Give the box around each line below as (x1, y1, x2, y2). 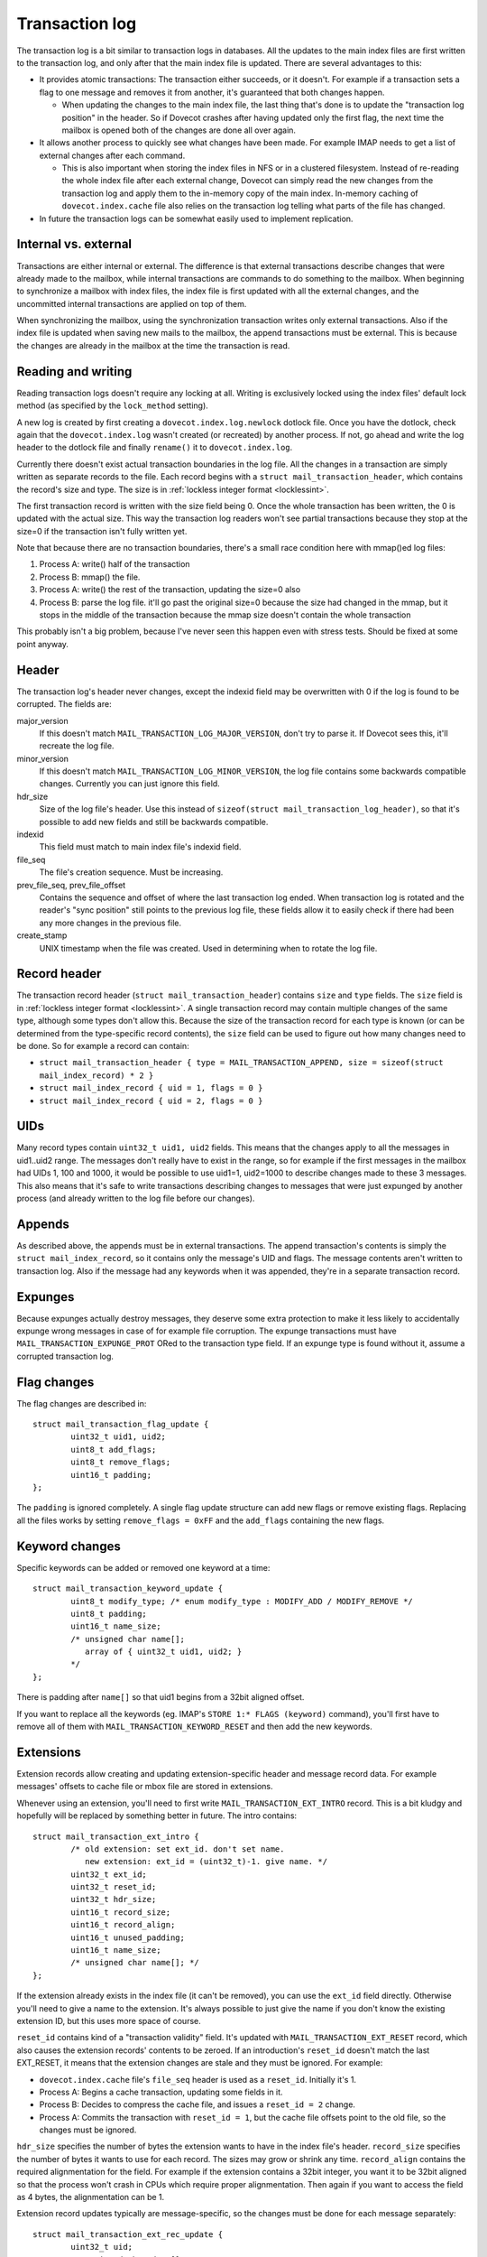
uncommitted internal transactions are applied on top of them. (16, 298, 247, 309)
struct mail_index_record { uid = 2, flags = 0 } (39, 1095, 263, 1106)
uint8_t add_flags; (70, 1444, 157, 1454)
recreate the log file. (39, 740, 115, 751)
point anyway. (16, 638, 69, 649)
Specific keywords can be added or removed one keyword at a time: (16, 1562, 271, 1573)
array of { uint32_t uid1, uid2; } (84, 1647, 243, 1657)
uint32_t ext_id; (70, 1869, 148, 1880)
